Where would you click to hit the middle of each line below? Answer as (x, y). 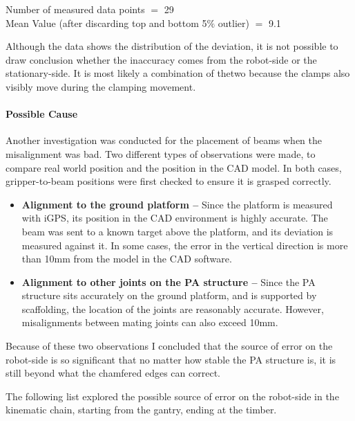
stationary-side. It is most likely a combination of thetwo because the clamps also (178, 73)
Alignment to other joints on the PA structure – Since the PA (169, 281)
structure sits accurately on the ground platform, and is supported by (169, 295)
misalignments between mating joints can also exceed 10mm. (150, 322)
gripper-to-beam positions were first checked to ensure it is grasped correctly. (169, 181)
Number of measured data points (75, 9)
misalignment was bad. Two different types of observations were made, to (161, 153)
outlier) (233, 23)
